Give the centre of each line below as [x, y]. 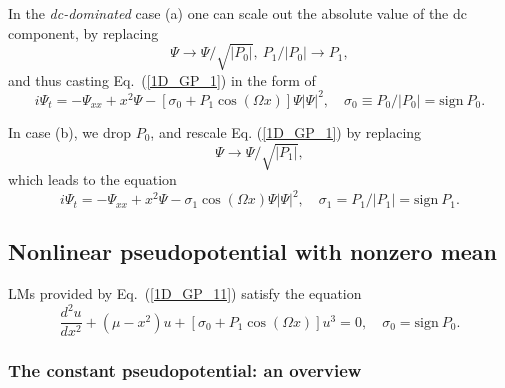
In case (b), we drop [69, 131]
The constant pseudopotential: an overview [185, 370]
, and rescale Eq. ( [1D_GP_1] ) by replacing [286, 131]
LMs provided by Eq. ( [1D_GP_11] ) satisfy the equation [185, 293]
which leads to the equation [92, 178]
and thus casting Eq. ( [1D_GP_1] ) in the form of [162, 79]
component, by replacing [83, 32]
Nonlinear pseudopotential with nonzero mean [253, 251]
